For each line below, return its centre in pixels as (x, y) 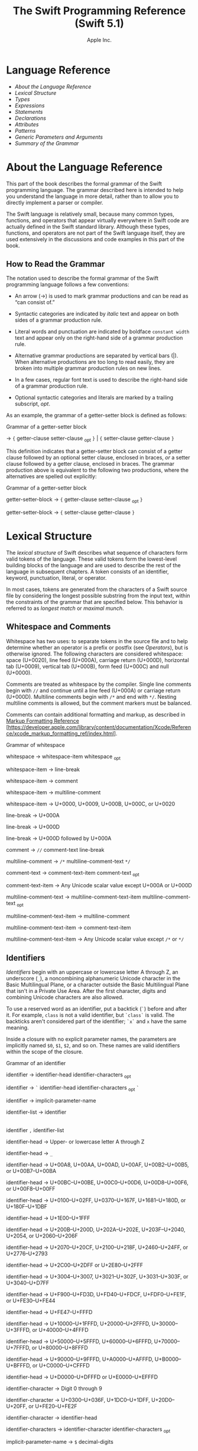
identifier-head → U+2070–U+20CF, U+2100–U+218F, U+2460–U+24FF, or (97, 1247)
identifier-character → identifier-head (52, 1417)
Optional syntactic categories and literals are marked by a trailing (94, 398)
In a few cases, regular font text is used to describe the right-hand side (101, 380)
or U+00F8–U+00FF (31, 1188)
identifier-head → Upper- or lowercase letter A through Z (75, 1142)
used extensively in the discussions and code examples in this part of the (95, 239)
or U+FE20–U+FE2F (53, 1406)
